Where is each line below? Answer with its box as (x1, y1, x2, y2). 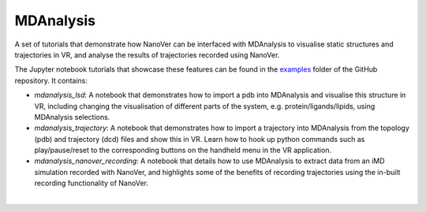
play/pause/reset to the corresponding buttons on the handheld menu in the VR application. (34, 146, 331, 155)
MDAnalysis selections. (34, 112, 110, 121)
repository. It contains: (14, 76, 88, 85)
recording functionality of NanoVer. (34, 178, 149, 188)
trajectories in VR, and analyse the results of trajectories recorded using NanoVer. (14, 50, 280, 59)
